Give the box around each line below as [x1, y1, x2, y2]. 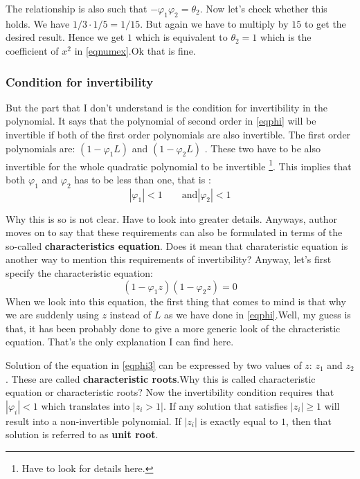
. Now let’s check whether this [199, 1, 327, 15]
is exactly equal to [200, 413, 278, 428]
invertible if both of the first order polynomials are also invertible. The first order [6, 127, 351, 141]
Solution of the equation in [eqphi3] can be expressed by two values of [6, 357, 302, 372]
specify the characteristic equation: [6, 266, 153, 280]
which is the [260, 30, 312, 44]
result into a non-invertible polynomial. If [6, 413, 181, 428]
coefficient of [6, 43, 59, 57]
